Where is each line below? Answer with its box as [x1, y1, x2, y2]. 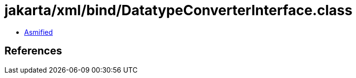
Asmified [24, 27, 53, 36]
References [4, 45, 62, 57]
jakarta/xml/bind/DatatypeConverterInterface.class [4, 2, 353, 19]
